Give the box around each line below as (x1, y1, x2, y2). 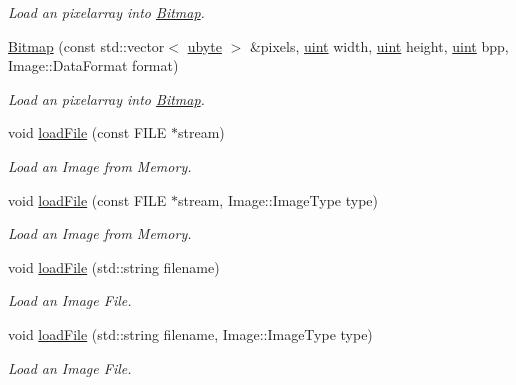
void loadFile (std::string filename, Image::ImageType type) (8, 323, 373, 344)
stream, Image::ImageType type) (178, 189, 379, 210)
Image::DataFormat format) (8, 55, 179, 76)
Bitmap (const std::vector (8, 35, 165, 56)
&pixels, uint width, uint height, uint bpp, (249, 35, 509, 56)
